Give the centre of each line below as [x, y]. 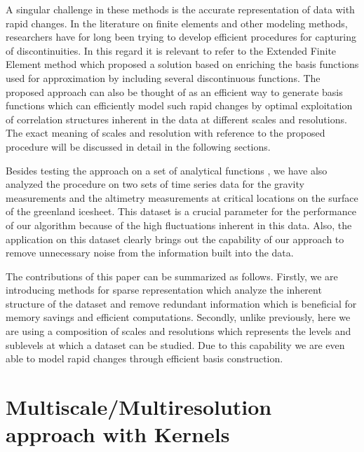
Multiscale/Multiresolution [139, 407]
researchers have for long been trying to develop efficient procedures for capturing [181, 37]
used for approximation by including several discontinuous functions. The [163, 77]
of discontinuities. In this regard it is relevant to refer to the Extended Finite [171, 50]
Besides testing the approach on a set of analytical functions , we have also [167, 170]
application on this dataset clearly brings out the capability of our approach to [175, 239]
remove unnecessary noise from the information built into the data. [150, 253]
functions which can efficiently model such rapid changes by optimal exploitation [179, 105]
